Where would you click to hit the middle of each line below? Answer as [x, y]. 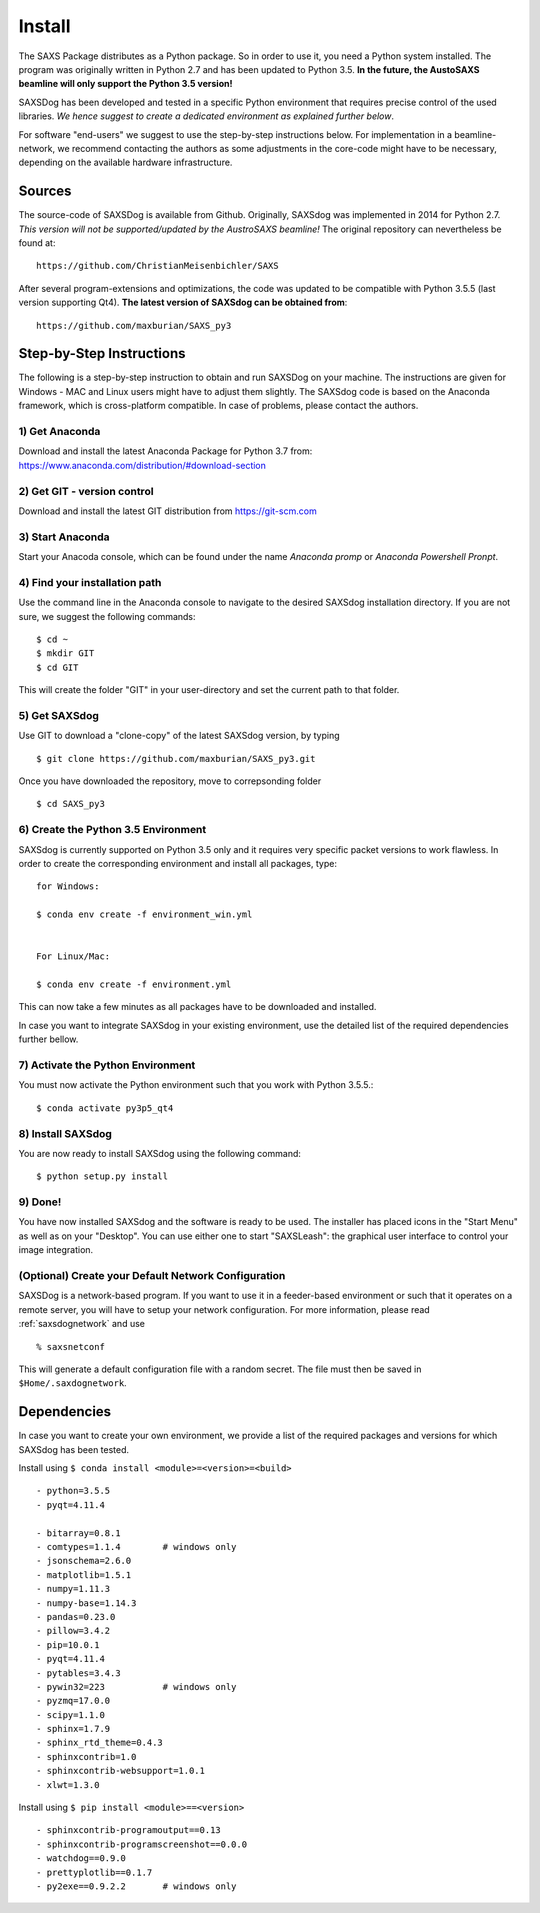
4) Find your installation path [90, 582]
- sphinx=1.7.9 [73, 1729]
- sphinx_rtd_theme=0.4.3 [100, 1743]
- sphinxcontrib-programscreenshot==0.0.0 [142, 1844]
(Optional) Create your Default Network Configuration [152, 1276]
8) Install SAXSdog [65, 1133]
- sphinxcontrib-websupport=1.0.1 [120, 1771]
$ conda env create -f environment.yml [134, 984]
